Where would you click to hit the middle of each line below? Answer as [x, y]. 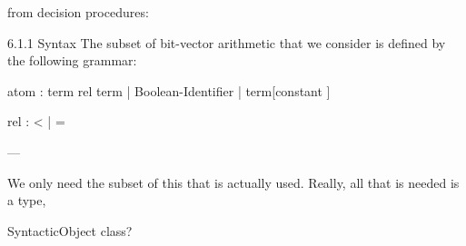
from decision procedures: [78, 12]
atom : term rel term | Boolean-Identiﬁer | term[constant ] [169, 90]
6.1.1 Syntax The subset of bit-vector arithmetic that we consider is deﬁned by [227, 42]
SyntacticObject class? [70, 230]
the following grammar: [72, 60]
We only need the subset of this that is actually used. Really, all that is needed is [233, 182]
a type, [27, 200]
